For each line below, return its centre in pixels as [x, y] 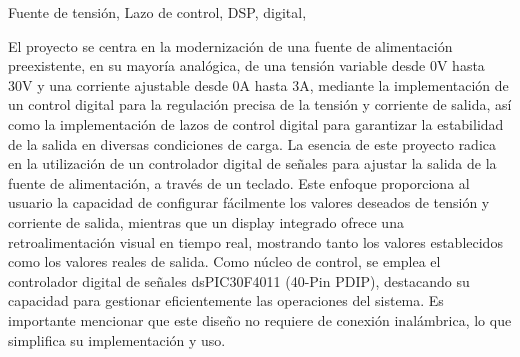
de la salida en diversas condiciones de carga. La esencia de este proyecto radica [252, 143]
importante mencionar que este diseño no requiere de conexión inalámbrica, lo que [260, 319]
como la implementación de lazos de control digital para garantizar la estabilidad [256, 123]
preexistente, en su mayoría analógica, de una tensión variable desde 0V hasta [246, 65]
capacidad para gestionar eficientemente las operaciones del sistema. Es [226, 300]
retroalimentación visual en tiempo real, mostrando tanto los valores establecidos [255, 241]
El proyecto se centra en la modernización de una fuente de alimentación [230, 45]
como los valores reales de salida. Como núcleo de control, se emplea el [224, 261]
